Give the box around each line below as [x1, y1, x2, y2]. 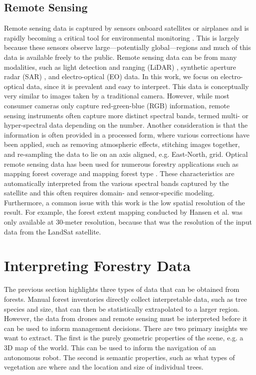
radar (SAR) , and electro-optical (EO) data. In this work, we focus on [4, 71, 219, 82]
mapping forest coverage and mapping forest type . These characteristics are [4, 168, 234, 179]
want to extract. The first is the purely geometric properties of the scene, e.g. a [4, 332, 244, 343]
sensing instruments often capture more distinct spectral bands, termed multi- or [4, 110, 249, 120]
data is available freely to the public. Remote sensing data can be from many [4, 51, 237, 62]
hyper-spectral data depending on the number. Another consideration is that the [4, 120, 248, 130]
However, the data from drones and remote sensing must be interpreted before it [4, 313, 248, 324]
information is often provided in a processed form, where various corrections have [4, 129, 250, 140]
